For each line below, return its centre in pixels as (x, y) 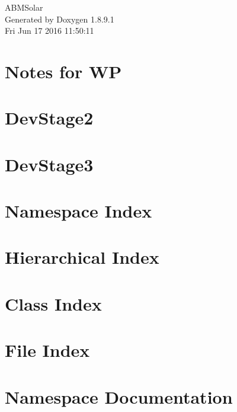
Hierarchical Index (82, 257)
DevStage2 (49, 118)
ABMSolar (24, 7)
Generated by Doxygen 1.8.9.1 (60, 19)
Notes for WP (63, 71)
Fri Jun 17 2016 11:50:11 (49, 31)
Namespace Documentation (119, 396)
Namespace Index (79, 211)
